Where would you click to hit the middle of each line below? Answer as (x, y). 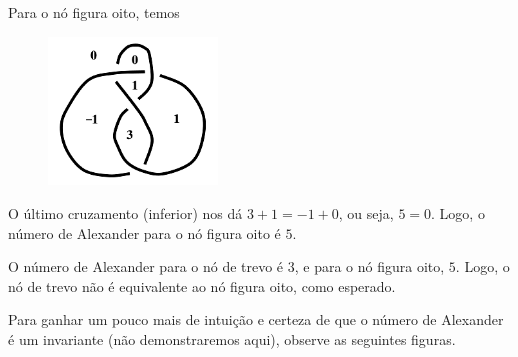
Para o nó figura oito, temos (94, 12)
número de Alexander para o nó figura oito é (144, 232)
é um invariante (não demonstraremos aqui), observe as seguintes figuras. (232, 338)
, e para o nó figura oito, (369, 266)
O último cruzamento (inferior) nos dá (125, 213)
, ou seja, (366, 213)
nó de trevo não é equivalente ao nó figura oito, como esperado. (202, 285)
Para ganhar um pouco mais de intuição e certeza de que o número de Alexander (256, 319)
